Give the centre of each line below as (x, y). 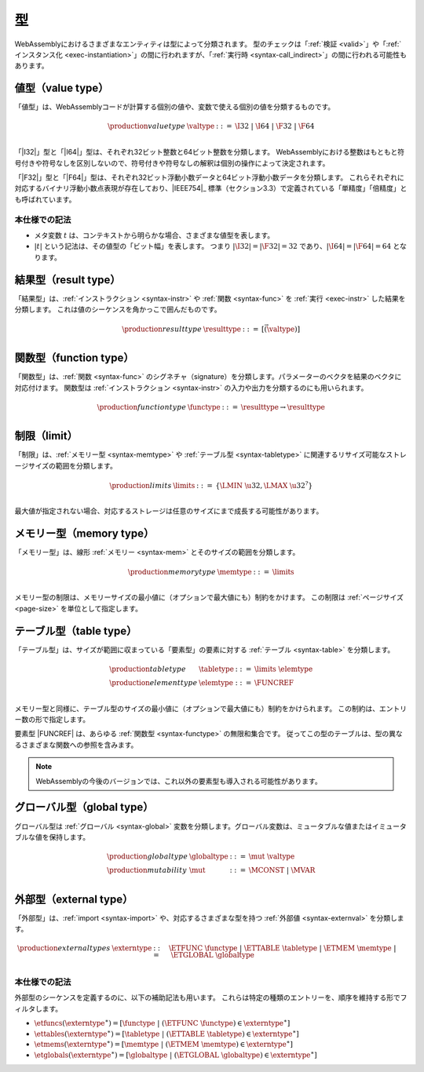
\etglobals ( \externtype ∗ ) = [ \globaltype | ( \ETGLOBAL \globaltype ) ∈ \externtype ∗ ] (175, 1054)
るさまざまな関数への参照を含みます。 (76, 745)
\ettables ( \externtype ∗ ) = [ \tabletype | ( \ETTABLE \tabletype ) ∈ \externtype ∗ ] (166, 1033)
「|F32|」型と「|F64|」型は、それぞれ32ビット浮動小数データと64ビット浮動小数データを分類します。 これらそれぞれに (209, 177)
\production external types (64, 948)
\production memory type (172, 572)
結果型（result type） (68, 280)
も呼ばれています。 (45, 199)
